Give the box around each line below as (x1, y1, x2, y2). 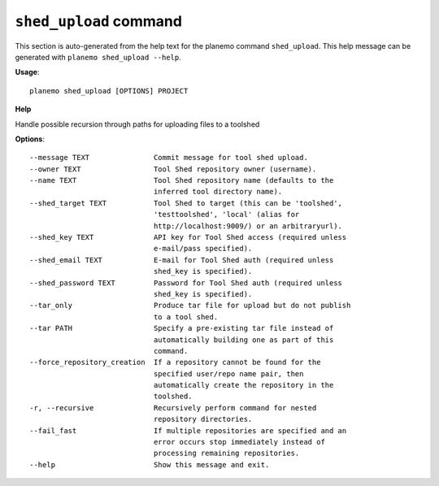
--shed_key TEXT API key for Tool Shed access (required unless (29, 232, 347, 242)
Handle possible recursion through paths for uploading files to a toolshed (15, 119, 260, 129)
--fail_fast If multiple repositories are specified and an (29, 426, 347, 435)
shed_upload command (15, 12, 183, 30)
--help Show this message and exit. (29, 460, 270, 469)
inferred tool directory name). (153, 187, 283, 197)
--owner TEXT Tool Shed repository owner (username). (29, 164, 317, 174)
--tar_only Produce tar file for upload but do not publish (29, 301, 351, 310)
